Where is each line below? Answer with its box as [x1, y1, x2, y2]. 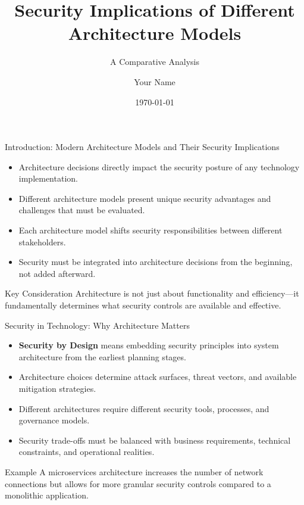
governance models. [18, 414, 90, 426]
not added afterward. [18, 267, 96, 279]
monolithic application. [5, 489, 89, 501]
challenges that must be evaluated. [18, 204, 145, 216]
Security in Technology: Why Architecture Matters [5, 319, 190, 331]
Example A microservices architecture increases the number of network [5, 465, 264, 478]
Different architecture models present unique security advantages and [18, 192, 271, 204]
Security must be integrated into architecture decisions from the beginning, [18, 255, 293, 268]
